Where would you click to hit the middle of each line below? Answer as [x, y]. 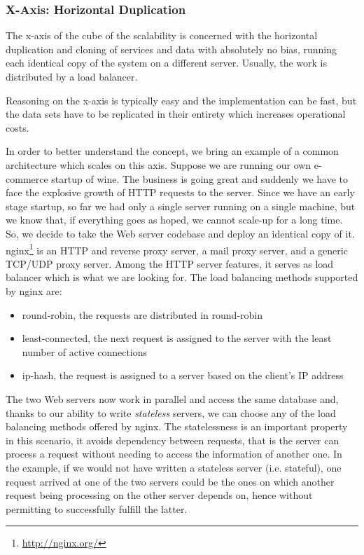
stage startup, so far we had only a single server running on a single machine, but [181, 206]
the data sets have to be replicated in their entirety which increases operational [176, 114]
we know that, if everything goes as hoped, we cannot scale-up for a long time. [174, 220]
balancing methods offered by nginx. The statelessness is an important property [177, 426]
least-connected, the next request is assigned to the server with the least [177, 338]
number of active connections [85, 351]
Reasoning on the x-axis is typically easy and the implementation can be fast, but [181, 100]
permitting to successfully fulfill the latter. [97, 508]
